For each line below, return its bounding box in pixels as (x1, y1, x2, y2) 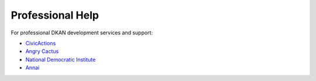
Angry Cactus (25, 48, 59, 55)
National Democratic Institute (25, 56, 96, 63)
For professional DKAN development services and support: (11, 29, 153, 36)
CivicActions (25, 40, 56, 47)
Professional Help (11, 9, 99, 22)
